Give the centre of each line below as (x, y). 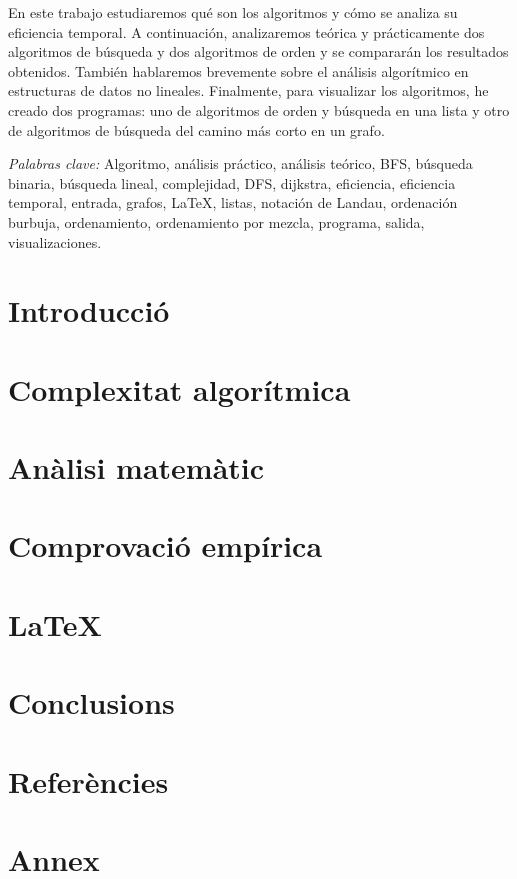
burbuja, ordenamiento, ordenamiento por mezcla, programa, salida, (216, 221)
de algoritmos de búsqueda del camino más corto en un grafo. (196, 129)
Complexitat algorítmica (179, 388)
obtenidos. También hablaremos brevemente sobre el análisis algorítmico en (238, 70)
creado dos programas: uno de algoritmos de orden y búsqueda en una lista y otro (259, 109)
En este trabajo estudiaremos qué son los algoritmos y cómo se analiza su (233, 12)
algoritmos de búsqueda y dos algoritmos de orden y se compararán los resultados (258, 51)
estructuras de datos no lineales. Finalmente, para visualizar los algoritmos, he (248, 90)
